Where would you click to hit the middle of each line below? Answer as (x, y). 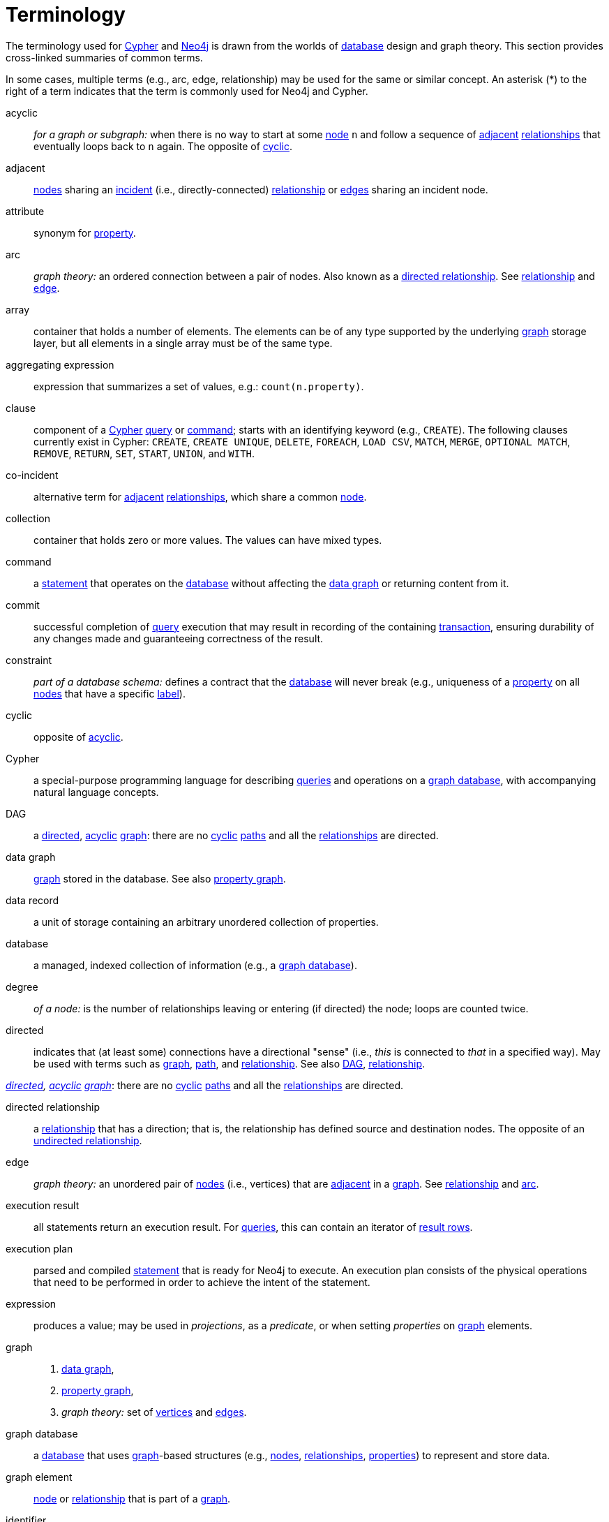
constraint (29, 660)
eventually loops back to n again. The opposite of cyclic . (163, 146)
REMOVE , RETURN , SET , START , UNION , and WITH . (144, 453)
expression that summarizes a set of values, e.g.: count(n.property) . (199, 386)
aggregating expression (60, 364)
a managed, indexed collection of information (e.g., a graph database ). (195, 965)
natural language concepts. (96, 792)
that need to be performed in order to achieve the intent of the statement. (202, 1282)
